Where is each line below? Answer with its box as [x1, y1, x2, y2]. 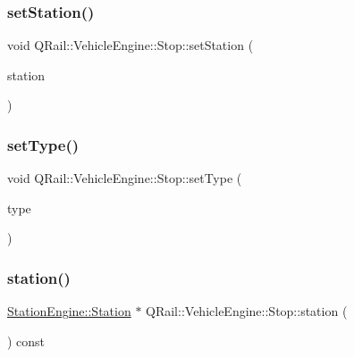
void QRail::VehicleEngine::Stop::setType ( [7, 169, 242, 187]
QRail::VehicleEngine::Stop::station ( [146, 302, 348, 320]
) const [7, 331, 46, 350]
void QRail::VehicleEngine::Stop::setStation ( [7, 36, 254, 54]
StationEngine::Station [7, 302, 131, 320]
